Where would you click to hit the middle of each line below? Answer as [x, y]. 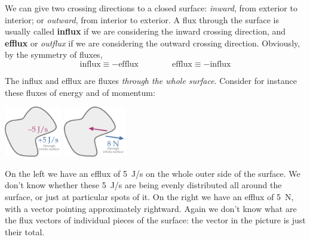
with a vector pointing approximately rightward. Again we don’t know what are [151, 208]
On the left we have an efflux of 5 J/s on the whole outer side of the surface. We [153, 173]
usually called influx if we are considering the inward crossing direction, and [145, 31]
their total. [25, 231]
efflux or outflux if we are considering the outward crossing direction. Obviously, [153, 43]
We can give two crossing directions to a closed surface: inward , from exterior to [151, 8]
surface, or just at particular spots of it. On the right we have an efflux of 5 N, [149, 196]
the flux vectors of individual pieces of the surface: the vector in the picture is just [155, 220]
